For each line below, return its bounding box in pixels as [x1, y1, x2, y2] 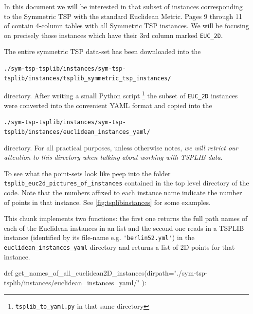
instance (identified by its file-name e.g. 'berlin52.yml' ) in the [4, 232, 195, 242]
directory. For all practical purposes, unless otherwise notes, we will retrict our [4, 142, 238, 152]
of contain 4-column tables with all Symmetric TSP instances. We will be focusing [4, 20, 249, 31]
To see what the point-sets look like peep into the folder [4, 168, 171, 178]
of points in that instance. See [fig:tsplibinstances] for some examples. [4, 197, 211, 207]
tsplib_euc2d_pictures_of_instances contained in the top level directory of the [4, 178, 249, 188]
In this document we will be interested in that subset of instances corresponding [4, 1, 243, 11]
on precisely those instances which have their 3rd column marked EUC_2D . [4, 30, 223, 40]
